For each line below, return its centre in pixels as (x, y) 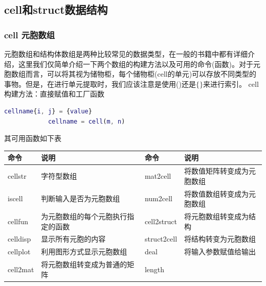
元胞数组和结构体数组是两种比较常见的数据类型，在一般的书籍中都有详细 (126, 54)
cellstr (17, 175)
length (154, 269)
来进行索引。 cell (231, 84)
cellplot (19, 252)
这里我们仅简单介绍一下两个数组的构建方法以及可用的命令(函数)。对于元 (139, 64)
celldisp (19, 239)
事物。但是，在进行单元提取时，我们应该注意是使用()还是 (100, 84)
